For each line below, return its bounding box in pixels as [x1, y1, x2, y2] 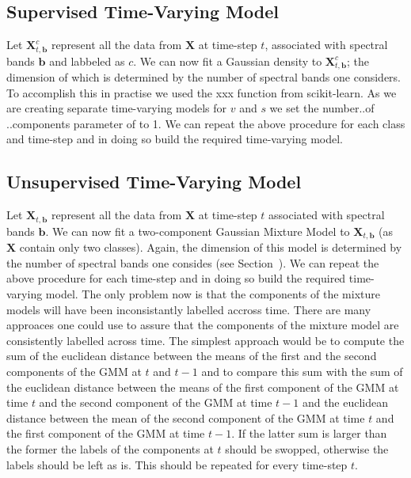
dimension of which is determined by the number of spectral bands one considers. [6, 69, 401, 85]
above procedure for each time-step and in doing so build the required [6, 270, 346, 286]
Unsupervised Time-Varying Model [6, 169, 302, 194]
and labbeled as [49, 52, 125, 69]
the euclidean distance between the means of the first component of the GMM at [6, 378, 399, 395]
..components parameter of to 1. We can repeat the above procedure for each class [6, 115, 405, 131]
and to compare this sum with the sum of [201, 362, 403, 379]
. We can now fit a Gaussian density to [133, 52, 322, 69]
